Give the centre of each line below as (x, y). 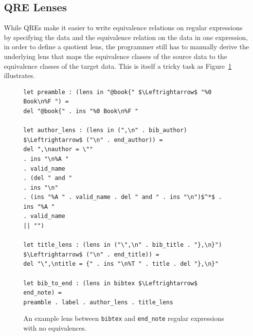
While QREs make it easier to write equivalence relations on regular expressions (123, 28)
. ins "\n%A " (46, 159)
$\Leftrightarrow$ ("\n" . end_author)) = (93, 140)
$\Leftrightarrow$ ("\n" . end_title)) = (91, 254)
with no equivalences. (55, 328)
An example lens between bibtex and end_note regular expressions (124, 318)
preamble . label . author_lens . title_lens (98, 302)
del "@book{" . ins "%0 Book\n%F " (81, 111)
